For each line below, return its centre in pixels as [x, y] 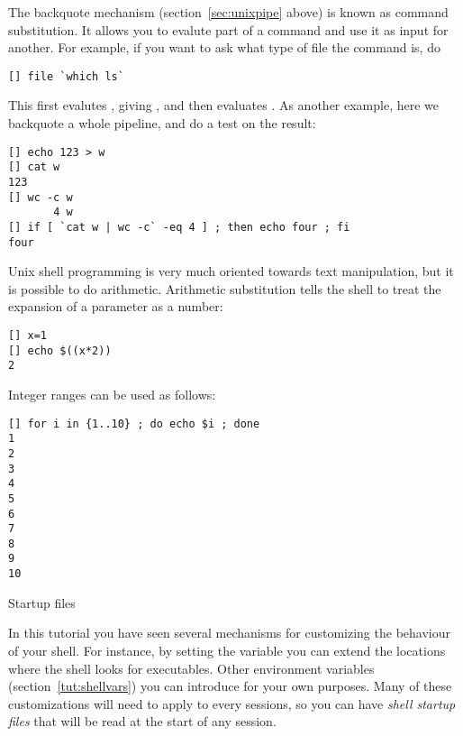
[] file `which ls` [66, 76]
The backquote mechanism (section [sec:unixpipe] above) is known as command [228, 12]
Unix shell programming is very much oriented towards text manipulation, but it [231, 271]
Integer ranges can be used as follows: [112, 394]
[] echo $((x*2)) [60, 350]
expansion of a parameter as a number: [116, 306]
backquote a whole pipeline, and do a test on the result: [162, 123]
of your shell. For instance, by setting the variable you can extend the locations [227, 650]
